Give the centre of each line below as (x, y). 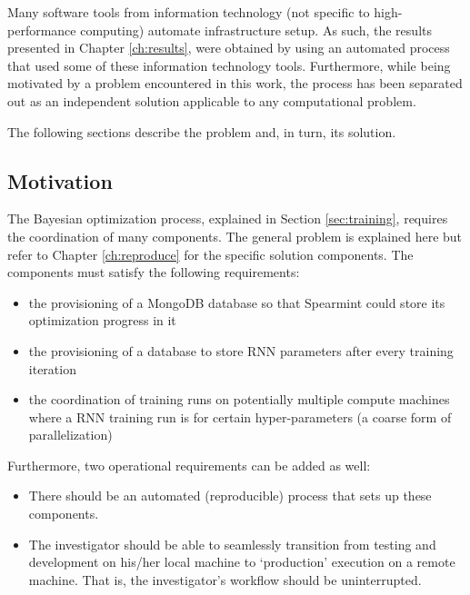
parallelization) (70, 435)
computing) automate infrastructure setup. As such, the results (256, 30)
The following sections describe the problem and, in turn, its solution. (202, 131)
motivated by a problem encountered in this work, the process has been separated (235, 83)
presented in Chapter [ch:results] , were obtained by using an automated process (229, 48)
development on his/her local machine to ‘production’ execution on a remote (242, 562)
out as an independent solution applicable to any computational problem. (212, 100)
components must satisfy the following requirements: (154, 272)
